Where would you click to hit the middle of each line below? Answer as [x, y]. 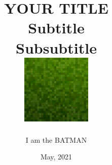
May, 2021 [56, 157]
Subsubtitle [56, 47]
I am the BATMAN [56, 139]
